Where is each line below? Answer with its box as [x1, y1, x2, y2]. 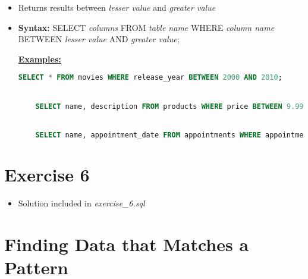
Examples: [18, 52, 61, 65]
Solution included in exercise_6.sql [18, 196, 145, 209]
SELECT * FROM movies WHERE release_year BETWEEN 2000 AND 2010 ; [18, 73, 282, 82]
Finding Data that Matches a [4, 231, 249, 256]
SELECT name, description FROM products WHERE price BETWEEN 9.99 [35, 102, 304, 111]
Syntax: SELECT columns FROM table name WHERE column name [18, 21, 275, 33]
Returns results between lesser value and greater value [18, 1, 216, 13]
